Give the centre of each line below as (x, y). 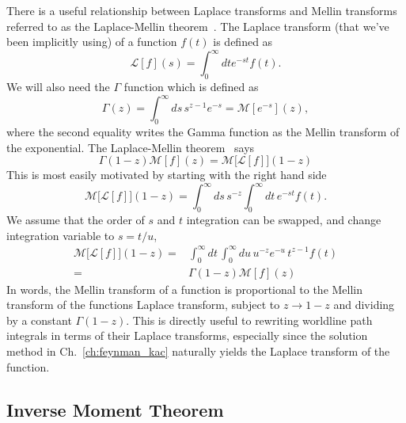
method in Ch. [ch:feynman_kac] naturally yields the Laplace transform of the (198, 351)
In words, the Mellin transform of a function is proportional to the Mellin (185, 289)
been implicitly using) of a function (92, 42)
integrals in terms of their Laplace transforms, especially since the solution (187, 335)
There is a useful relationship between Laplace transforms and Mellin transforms (202, 10)
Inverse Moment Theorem (115, 409)
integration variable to (61, 235)
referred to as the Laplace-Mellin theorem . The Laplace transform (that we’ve (198, 26)
